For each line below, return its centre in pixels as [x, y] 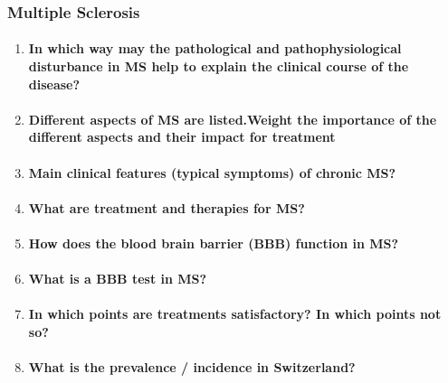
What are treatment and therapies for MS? [167, 207]
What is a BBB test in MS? [118, 279]
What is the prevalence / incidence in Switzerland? [192, 367]
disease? [54, 84]
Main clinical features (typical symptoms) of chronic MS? [212, 172]
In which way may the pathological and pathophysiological [215, 48]
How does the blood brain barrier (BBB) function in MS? [214, 243]
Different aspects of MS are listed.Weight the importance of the [233, 119]
